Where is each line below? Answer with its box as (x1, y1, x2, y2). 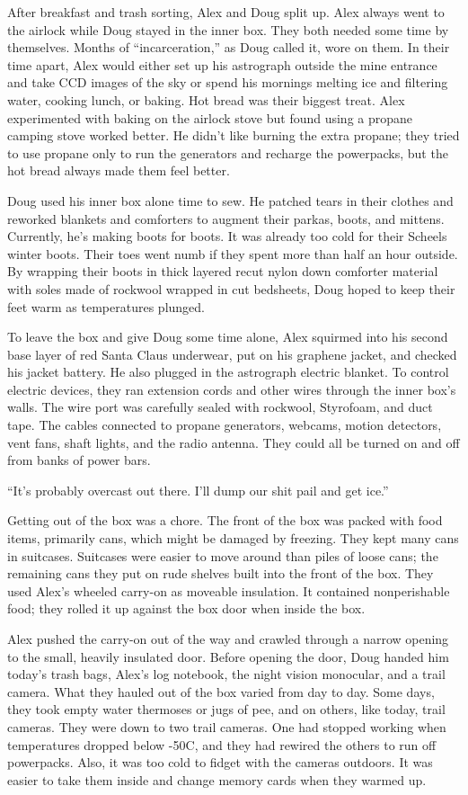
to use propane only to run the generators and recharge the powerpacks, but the (7, 143, 448, 162)
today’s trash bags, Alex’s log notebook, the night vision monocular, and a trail (7, 665, 446, 683)
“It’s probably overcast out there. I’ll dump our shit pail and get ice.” (7, 480, 389, 499)
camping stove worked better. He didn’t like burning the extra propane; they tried (7, 126, 460, 145)
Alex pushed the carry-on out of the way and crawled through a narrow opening (7, 630, 449, 648)
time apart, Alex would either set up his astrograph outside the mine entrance (7, 55, 437, 74)
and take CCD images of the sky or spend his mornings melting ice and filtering (7, 73, 448, 92)
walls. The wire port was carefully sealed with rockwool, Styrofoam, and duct (7, 397, 433, 416)
